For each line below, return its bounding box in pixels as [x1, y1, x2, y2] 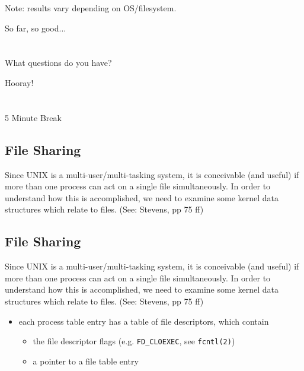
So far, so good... [5, 21, 66, 34]
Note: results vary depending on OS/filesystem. [5, 2, 177, 14]
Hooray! [5, 76, 34, 88]
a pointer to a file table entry [33, 354, 139, 367]
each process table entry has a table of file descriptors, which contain [18, 315, 269, 327]
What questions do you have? [5, 56, 112, 69]
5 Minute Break [5, 111, 62, 123]
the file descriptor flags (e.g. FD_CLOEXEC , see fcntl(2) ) [33, 335, 235, 347]
